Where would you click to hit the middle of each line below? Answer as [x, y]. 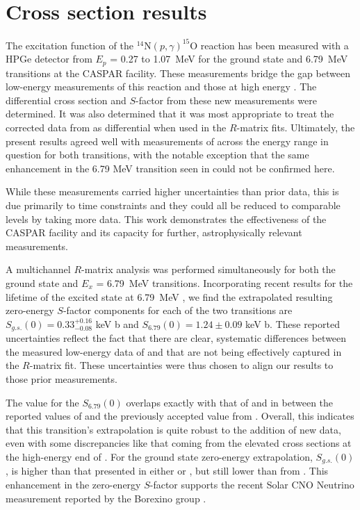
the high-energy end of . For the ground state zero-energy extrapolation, [159, 456]
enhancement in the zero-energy [73, 485]
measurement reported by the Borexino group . [106, 498]
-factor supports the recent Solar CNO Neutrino [252, 485]
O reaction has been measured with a [269, 45]
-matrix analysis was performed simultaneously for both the [208, 269]
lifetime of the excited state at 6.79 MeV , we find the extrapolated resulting [169, 296]
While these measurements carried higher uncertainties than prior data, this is [172, 191]
